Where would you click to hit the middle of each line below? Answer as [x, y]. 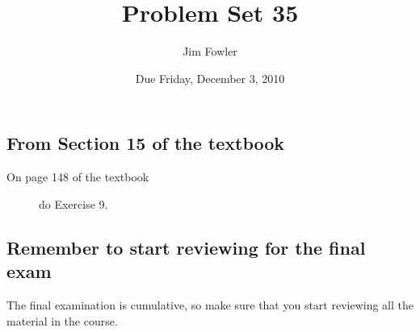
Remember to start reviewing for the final [186, 247]
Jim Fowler [210, 51]
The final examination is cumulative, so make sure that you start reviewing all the [210, 304]
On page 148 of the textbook [78, 177]
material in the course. [62, 320]
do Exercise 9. [73, 203]
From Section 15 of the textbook [146, 143]
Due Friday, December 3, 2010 [210, 78]
